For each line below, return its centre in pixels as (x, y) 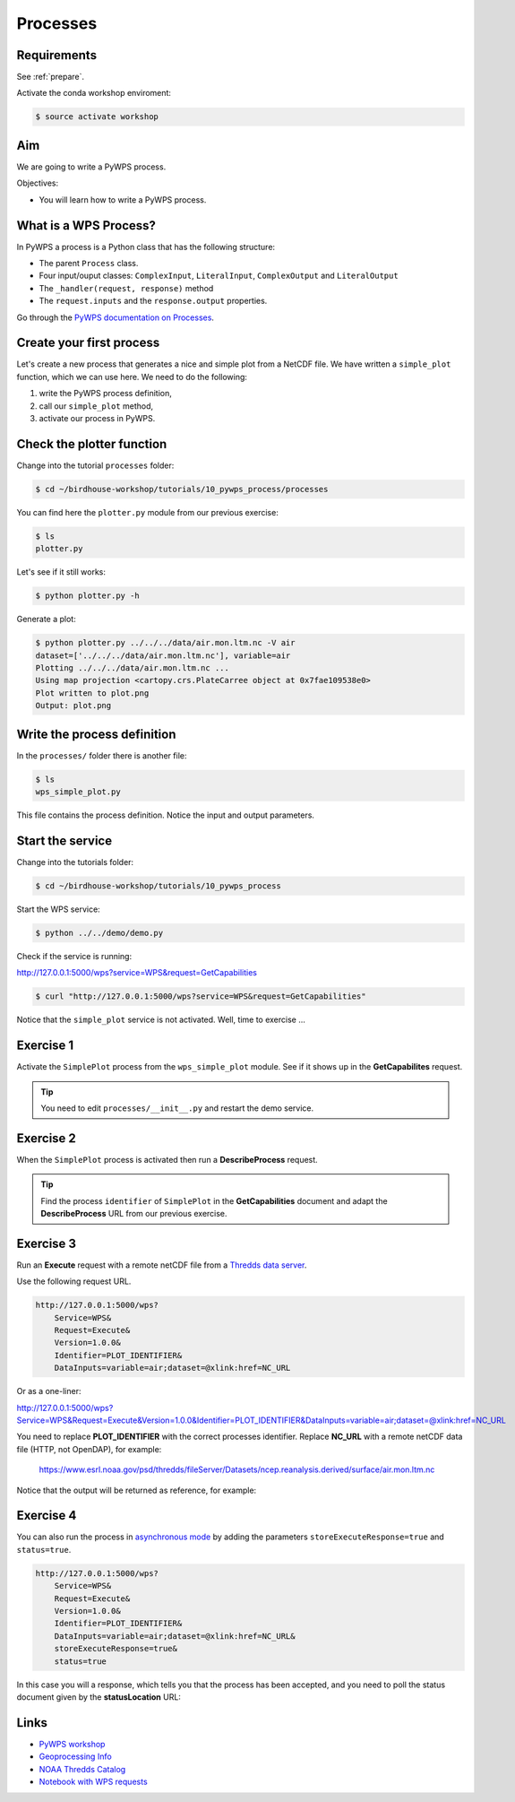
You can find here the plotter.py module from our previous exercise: (148, 512)
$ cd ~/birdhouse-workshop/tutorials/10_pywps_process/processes (182, 489)
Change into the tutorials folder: (75, 862)
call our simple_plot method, (96, 406)
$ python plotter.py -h (88, 596)
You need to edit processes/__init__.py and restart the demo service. (177, 1108)
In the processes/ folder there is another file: (102, 755)
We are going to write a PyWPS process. (91, 167)
